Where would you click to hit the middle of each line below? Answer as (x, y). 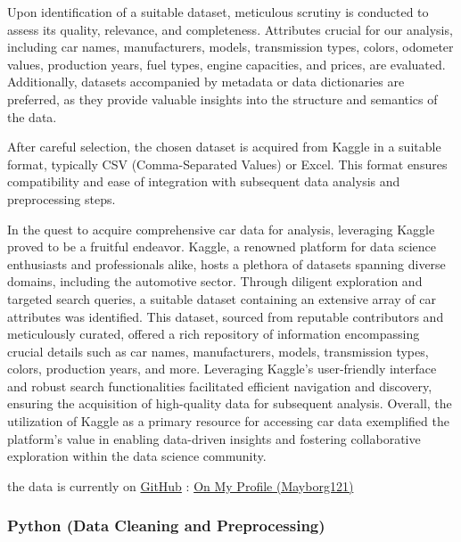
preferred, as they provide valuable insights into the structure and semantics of (222, 99)
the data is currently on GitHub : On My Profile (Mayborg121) (181, 485)
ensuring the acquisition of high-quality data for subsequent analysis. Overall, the (230, 403)
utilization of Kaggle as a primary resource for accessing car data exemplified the (228, 421)
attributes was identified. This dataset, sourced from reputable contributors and (226, 316)
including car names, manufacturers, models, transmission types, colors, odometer (230, 47)
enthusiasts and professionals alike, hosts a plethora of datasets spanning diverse (226, 263)
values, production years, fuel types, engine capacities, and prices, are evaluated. (226, 64)
